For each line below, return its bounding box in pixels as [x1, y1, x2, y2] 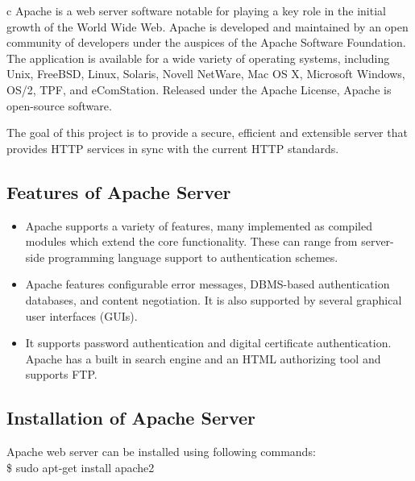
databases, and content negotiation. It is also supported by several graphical [25, 291, 402, 308]
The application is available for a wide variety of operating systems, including [6, 49, 390, 66]
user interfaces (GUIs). [25, 307, 138, 324]
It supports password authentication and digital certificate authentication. [25, 334, 392, 351]
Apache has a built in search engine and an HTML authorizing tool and [25, 350, 381, 367]
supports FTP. [25, 366, 98, 383]
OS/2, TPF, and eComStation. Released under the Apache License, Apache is [6, 81, 392, 97]
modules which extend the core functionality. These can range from [25, 233, 358, 250]
